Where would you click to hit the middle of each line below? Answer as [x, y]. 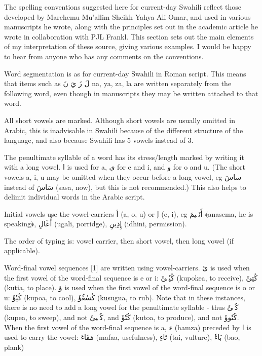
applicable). [22, 250]
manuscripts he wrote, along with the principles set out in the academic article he [131, 27]
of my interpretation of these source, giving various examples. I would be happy [128, 46]
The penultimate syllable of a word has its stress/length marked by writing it [124, 157]
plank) [14, 347]
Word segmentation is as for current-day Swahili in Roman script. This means [125, 73]
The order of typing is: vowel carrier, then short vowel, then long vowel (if [119, 240]
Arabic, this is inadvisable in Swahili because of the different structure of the [124, 130]
